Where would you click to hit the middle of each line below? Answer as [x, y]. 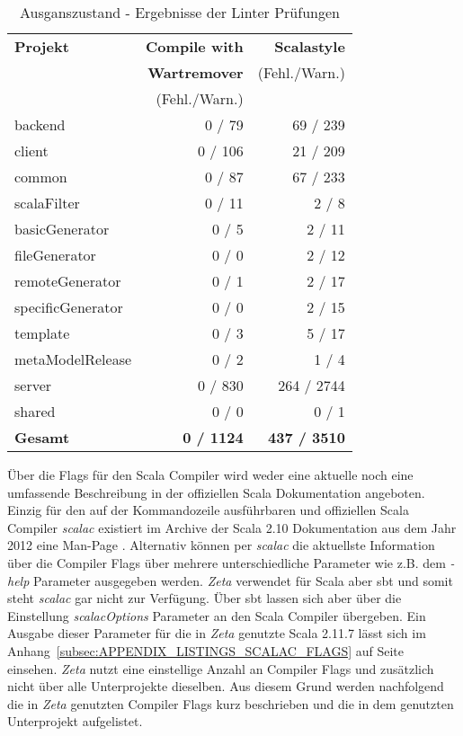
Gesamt [42, 437]
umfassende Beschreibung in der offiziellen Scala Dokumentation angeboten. [216, 492]
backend [40, 124]
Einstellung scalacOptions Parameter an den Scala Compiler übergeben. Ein [217, 615]
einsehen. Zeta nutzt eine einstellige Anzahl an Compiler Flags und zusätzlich [221, 668]
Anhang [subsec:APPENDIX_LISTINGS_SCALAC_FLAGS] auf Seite [206, 650]
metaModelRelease [73, 359]
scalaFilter [47, 203]
